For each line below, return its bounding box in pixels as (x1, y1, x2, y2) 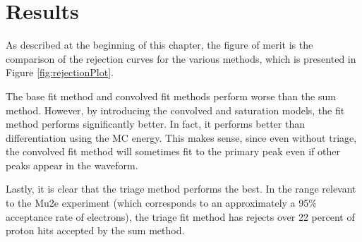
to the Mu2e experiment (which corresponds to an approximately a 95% (6, 195, 317, 210)
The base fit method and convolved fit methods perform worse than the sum (6, 88, 336, 103)
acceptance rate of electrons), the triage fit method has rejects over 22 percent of (6, 209, 355, 224)
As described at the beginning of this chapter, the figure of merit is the (6, 37, 313, 52)
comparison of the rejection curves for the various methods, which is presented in (6, 51, 356, 66)
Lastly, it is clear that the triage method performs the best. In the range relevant (6, 181, 356, 196)
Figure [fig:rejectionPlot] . (6, 65, 114, 80)
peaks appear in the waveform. (6, 157, 138, 172)
